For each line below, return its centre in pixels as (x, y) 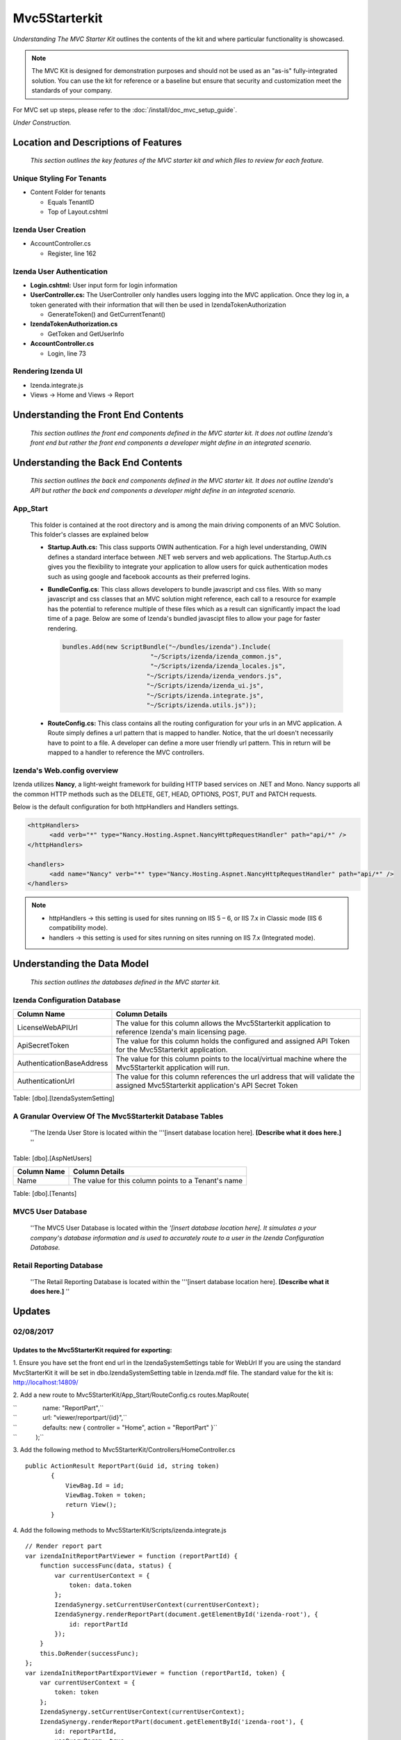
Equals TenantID (71, 202)
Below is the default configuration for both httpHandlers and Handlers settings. (126, 807)
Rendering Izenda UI (48, 371)
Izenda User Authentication (60, 271)
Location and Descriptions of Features (97, 142)
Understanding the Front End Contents (98, 414)
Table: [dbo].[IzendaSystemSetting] (64, 1098)
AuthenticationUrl (46, 1081)
